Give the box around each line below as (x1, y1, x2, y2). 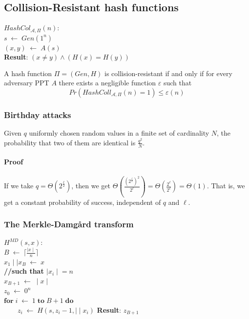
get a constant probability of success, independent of (4, 197, 161, 207)
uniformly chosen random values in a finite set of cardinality (29, 128, 209, 138)
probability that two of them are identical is (4, 137, 136, 147)
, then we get (71, 180, 110, 191)
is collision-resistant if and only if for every (104, 68, 232, 78)
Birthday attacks (4, 108, 71, 120)
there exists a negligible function (59, 78, 156, 88)
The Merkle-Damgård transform (4, 218, 134, 230)
